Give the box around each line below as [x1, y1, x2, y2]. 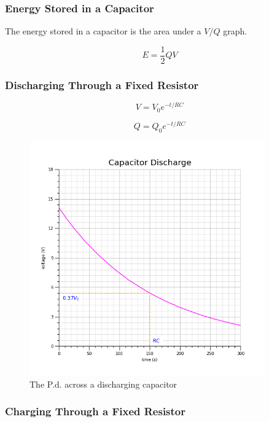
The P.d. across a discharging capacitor [29, 377, 177, 390]
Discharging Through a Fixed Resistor [5, 77, 199, 92]
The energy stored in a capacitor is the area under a [5, 25, 201, 37]
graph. [223, 25, 248, 37]
